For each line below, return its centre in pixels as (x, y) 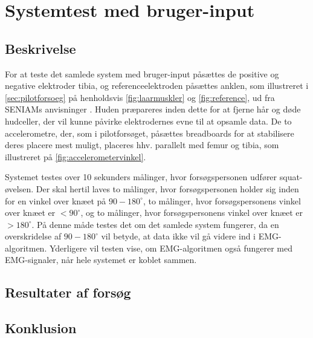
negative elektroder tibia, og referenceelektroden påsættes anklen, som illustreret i (157, 86)
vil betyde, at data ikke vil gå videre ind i (179, 236)
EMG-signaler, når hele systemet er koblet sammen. (101, 260)
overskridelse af (33, 236)
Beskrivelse (40, 48)
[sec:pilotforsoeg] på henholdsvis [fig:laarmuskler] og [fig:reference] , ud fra (140, 97)
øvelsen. (19, 188)
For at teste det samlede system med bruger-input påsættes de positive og (142, 73)
